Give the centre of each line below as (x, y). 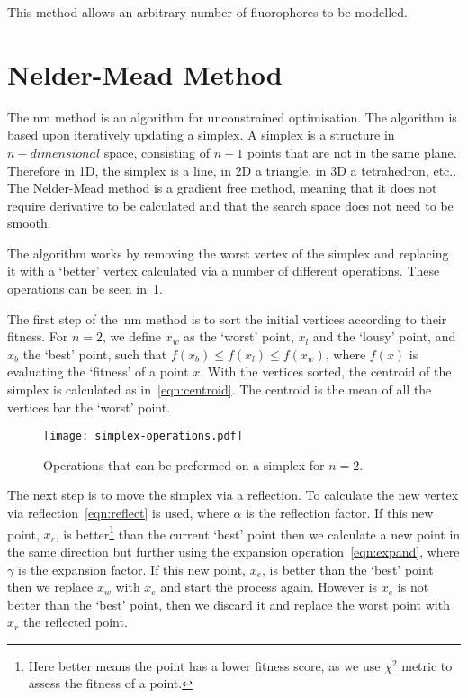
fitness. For (38, 336)
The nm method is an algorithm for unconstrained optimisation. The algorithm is (232, 117)
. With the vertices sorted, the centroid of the (326, 372)
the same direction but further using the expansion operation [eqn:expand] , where (234, 551)
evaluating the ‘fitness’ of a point (98, 372)
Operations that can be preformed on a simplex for (184, 464)
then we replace (50, 587)
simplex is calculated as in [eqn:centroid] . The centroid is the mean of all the (220, 390)
